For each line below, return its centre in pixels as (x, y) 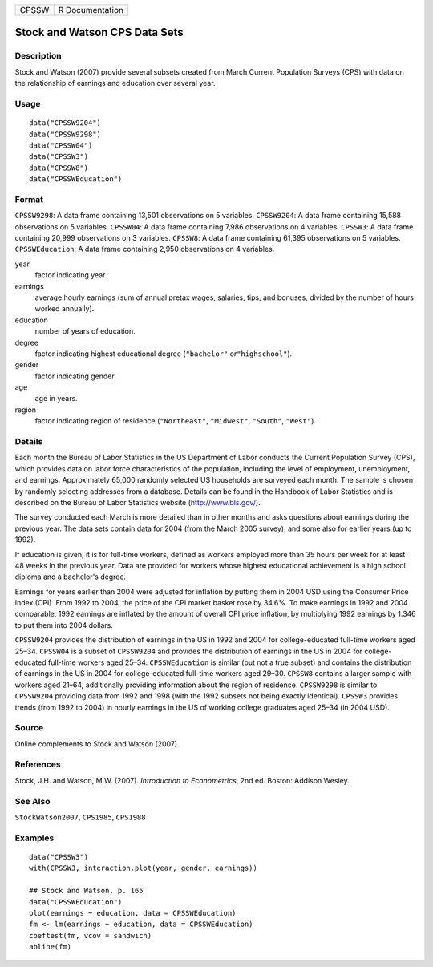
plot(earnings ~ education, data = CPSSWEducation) (133, 913)
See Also (32, 801)
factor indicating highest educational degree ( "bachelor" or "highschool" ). (164, 354)
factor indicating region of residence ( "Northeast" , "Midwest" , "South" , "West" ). (176, 421)
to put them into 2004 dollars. (64, 625)
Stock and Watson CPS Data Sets (99, 32)
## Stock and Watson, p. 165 (86, 891)
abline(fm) (51, 947)
